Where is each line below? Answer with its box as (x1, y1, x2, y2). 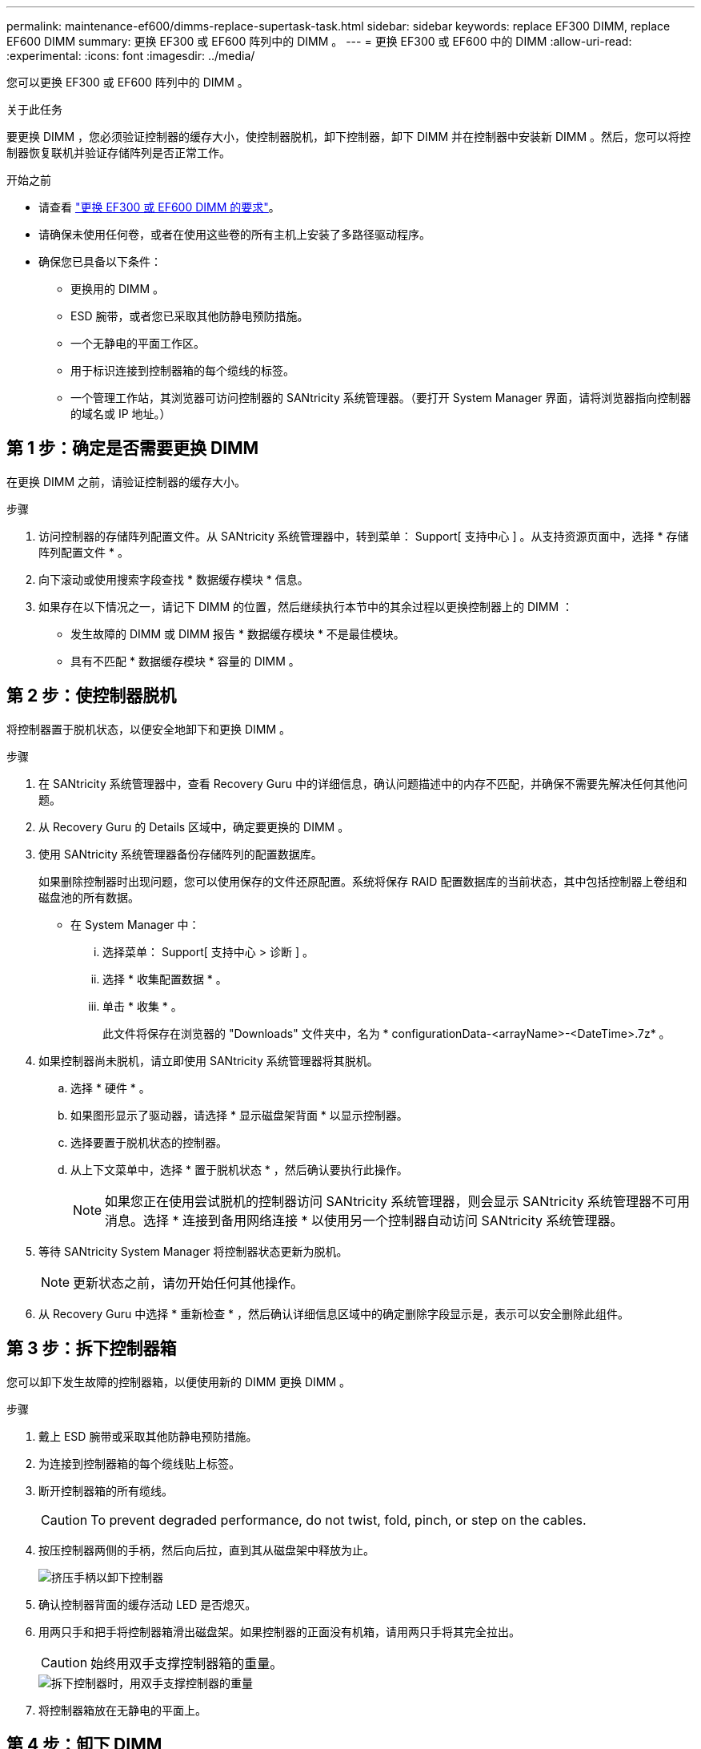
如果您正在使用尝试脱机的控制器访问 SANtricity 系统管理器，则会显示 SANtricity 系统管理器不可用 (105, 1192, 690, 1209)
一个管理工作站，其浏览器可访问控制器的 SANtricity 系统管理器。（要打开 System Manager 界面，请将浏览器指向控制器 (70, 391, 691, 404)
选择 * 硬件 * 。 (70, 1080, 150, 1095)
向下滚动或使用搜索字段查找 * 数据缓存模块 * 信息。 (38, 572, 309, 586)
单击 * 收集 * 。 (102, 999, 182, 1013)
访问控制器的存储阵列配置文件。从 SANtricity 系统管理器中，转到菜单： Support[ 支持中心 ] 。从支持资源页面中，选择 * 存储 (38, 529, 689, 543)
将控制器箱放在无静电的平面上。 (38, 1703, 206, 1717)
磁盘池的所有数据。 (38, 890, 139, 904)
